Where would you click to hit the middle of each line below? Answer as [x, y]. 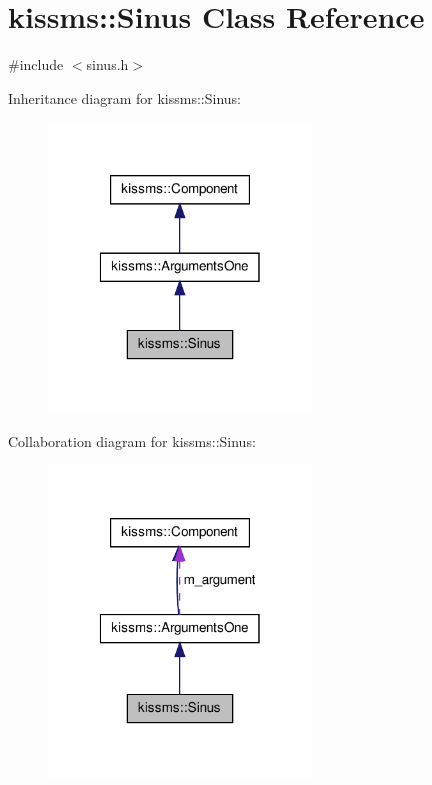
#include [36, 64]
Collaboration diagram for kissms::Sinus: [132, 440]
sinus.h [107, 64]
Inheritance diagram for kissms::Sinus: [125, 97]
